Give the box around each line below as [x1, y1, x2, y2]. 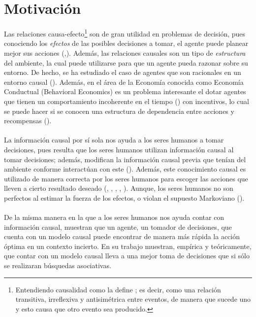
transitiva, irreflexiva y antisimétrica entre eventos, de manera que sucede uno [15, 294, 251, 304]
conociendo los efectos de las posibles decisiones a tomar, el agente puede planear [4, 38, 249, 48]
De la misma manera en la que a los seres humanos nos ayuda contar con [4, 212, 224, 222]
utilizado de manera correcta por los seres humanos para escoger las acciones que [4, 173, 248, 183]
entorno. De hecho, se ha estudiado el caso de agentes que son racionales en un [4, 67, 241, 77]
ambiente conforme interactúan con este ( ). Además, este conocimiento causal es [4, 164, 246, 174]
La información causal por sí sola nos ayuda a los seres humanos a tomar [4, 135, 224, 145]
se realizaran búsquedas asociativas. [4, 260, 111, 271]
